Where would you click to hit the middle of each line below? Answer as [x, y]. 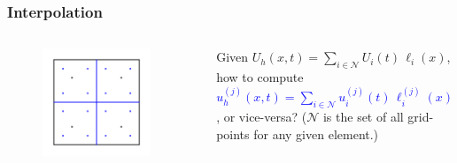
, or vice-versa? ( [262, 117]
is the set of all [363, 117]
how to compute [260, 77]
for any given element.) [316, 133]
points [233, 133]
